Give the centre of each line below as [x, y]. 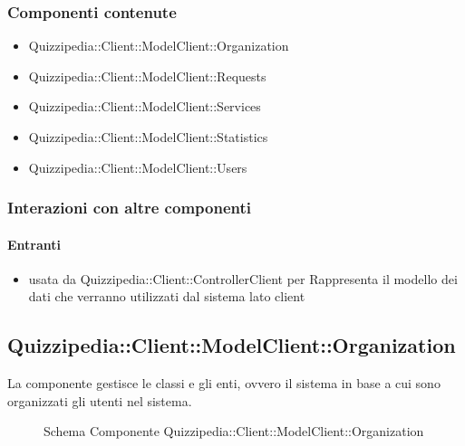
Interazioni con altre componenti [129, 208]
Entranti [34, 244]
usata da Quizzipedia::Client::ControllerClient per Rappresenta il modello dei [243, 278]
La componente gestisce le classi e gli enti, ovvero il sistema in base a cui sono [224, 383]
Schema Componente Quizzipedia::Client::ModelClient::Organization [234, 431]
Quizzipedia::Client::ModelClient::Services [145, 106]
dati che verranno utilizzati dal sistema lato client [167, 296]
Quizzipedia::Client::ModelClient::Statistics [148, 137]
